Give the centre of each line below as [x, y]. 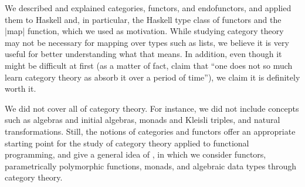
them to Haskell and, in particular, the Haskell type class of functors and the [143, 19]
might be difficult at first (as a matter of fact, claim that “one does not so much [149, 65]
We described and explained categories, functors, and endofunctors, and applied [148, 8]
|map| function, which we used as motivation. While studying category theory [144, 31]
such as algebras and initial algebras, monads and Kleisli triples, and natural [143, 120]
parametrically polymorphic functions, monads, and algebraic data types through [151, 166]
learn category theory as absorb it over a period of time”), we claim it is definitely [152, 77]
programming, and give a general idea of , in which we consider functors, [135, 154]
